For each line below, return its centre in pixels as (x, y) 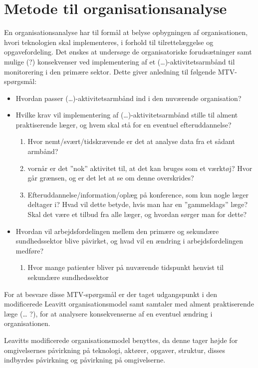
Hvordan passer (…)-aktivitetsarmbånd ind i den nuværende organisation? (129, 98)
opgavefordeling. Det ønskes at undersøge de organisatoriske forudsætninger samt (128, 52)
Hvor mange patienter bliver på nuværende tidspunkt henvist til (126, 267)
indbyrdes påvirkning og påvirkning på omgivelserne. (85, 360)
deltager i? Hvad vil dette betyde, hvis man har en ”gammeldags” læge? (138, 204)
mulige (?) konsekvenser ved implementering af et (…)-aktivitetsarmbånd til (120, 61)
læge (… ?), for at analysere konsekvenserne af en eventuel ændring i (108, 313)
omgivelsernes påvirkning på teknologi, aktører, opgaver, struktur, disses (115, 350)
